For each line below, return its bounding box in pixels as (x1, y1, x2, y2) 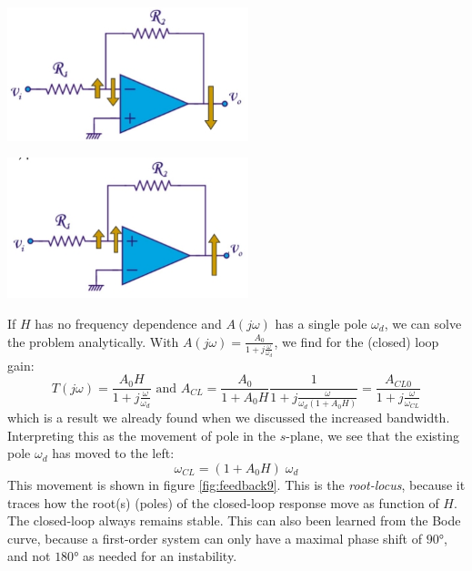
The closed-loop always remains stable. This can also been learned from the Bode (7, 511, 461, 530)
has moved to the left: (52, 444, 175, 463)
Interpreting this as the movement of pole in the (7, 425, 276, 444)
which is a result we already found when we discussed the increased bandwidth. (7, 408, 450, 427)
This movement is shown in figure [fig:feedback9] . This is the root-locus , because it (7, 474, 466, 494)
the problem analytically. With (7, 331, 179, 351)
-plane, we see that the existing (286, 425, 459, 444)
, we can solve (384, 314, 462, 333)
